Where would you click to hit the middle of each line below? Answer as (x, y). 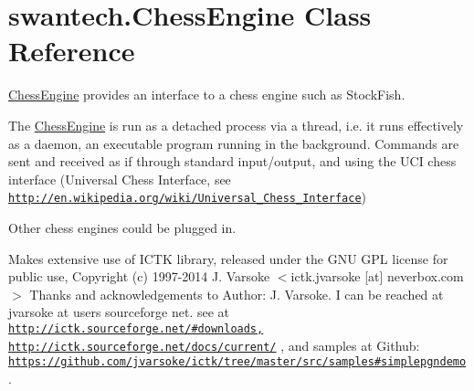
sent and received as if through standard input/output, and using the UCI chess (232, 161)
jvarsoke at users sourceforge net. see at (119, 312)
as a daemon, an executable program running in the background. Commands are (234, 143)
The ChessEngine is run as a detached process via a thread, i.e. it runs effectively (236, 125)
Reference (72, 51)
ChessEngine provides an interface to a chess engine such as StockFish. (207, 95)
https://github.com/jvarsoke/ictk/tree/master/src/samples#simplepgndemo (237, 362)
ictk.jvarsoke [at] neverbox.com (377, 276)
